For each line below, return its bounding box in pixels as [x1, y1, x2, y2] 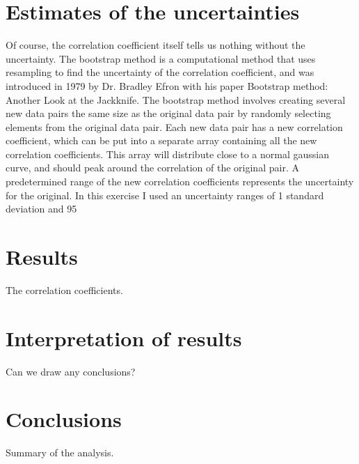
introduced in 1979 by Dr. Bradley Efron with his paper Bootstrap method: [6, 78, 328, 93]
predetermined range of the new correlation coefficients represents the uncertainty [6, 174, 354, 189]
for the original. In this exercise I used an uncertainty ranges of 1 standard [6, 187, 324, 202]
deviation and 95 [6, 201, 77, 216]
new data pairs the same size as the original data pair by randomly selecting [6, 106, 331, 121]
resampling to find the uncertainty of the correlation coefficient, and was [6, 65, 314, 79]
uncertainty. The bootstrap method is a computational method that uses [6, 51, 316, 65]
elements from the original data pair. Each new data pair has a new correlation [6, 119, 343, 134]
